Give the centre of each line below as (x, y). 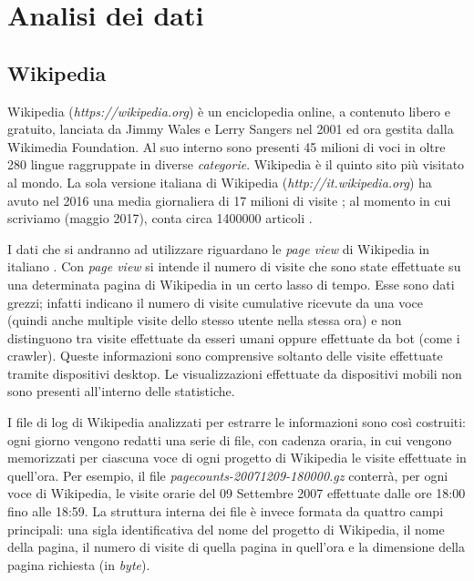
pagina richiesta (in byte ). (79, 564)
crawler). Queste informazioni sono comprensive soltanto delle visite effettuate (225, 356)
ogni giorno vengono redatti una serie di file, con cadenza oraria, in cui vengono (230, 439)
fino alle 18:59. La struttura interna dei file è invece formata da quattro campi (226, 511)
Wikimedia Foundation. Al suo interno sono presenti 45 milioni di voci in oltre (227, 146)
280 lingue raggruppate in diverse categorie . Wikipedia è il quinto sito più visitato (236, 164)
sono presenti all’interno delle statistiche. (121, 391)
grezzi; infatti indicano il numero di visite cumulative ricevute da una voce (215, 302)
